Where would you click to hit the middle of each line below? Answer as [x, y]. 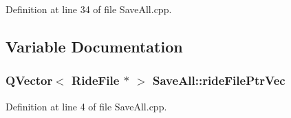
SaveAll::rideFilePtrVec [219, 80]
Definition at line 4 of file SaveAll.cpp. [86, 106]
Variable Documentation [94, 46]
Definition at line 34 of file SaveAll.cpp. [89, 9]
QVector [29, 80]
